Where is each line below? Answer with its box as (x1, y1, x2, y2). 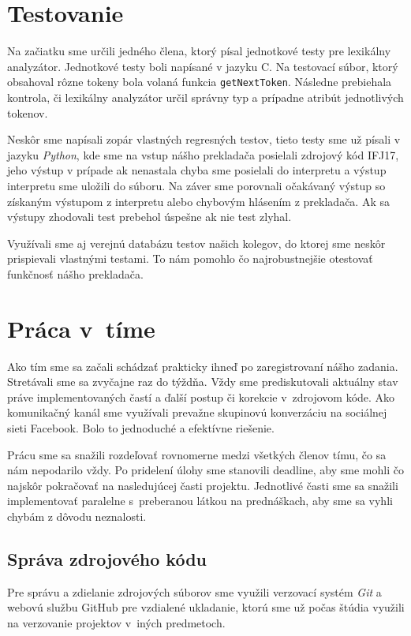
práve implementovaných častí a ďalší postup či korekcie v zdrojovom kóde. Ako (7, 388, 395, 405)
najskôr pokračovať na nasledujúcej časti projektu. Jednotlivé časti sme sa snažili (7, 477, 398, 493)
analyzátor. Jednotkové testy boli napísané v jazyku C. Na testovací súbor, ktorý (7, 58, 398, 74)
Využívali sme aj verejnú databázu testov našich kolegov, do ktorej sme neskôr (7, 234, 386, 251)
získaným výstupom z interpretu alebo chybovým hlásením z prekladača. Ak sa (7, 193, 390, 209)
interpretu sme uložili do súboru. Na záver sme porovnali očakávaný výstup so (7, 177, 386, 193)
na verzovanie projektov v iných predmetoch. (7, 614, 226, 630)
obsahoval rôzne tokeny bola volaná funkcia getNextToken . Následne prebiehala (7, 73, 392, 90)
